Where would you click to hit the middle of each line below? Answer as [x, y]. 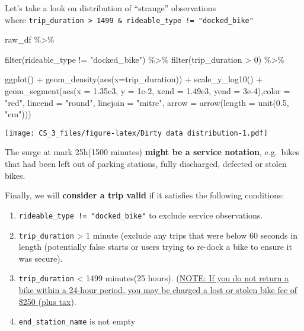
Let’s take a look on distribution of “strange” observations [111, 8]
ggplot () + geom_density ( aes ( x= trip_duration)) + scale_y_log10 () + [134, 79]
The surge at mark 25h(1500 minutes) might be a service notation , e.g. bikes [152, 152]
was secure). [41, 258]
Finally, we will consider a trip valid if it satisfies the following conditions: [145, 195]
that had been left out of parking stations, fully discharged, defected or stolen [146, 164]
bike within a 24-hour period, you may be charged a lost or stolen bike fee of [158, 290]
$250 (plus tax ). [47, 301]
